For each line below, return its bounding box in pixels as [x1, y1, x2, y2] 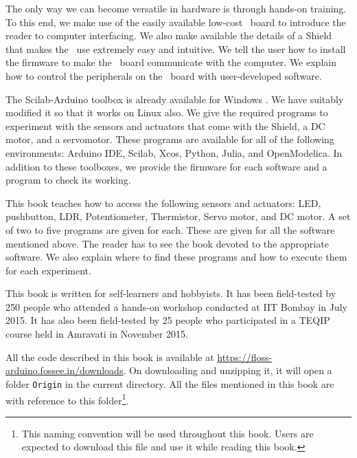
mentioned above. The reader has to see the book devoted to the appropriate [5, 236, 329, 250]
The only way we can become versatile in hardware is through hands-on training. [5, 1, 347, 15]
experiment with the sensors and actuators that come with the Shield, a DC [5, 118, 325, 133]
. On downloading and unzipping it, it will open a [123, 363, 332, 378]
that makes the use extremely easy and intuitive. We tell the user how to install [5, 41, 346, 56]
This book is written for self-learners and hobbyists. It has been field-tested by [5, 286, 336, 301]
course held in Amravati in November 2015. [5, 327, 188, 341]
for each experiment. [5, 263, 91, 277]
